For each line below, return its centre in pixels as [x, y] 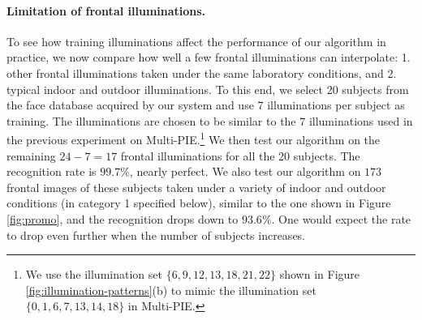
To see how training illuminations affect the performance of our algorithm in [196, 41]
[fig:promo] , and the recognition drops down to [123, 218]
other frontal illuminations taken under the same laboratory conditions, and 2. [202, 73]
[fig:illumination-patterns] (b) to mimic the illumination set [171, 290]
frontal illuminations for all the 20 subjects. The [240, 155]
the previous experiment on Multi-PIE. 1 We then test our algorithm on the [194, 139]
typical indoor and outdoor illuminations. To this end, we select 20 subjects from [208, 89]
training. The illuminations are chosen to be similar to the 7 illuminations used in [210, 120]
